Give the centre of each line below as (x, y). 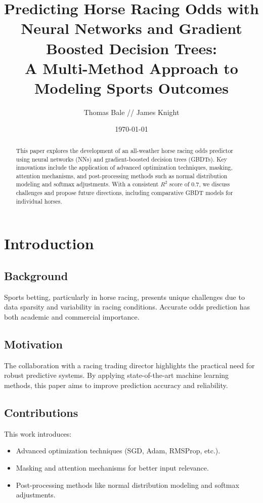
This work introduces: (38, 433)
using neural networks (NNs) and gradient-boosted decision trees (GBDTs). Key (121, 159)
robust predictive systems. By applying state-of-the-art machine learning (117, 375)
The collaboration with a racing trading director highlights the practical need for (129, 365)
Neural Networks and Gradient (131, 28)
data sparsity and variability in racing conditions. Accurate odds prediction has (127, 307)
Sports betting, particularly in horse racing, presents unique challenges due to (124, 297)
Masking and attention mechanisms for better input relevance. (112, 468)
